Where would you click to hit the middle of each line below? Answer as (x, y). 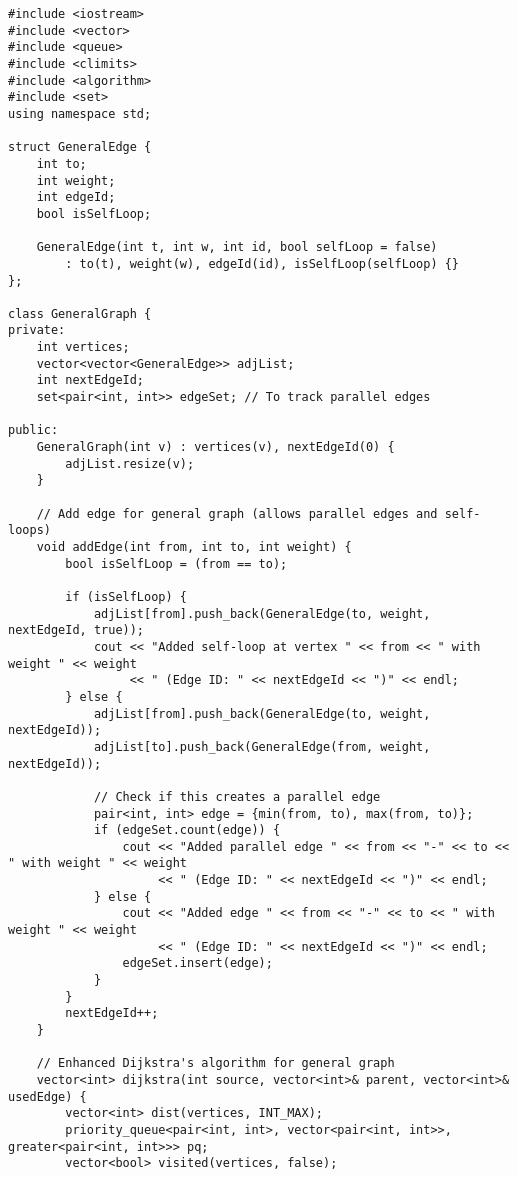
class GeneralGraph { (80, 313)
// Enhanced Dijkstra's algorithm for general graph (215, 1063)
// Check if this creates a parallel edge (237, 796)
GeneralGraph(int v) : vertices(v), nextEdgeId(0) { (215, 447)
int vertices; (83, 347)
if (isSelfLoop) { (126, 596)
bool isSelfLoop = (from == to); (176, 563)
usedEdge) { (47, 1096)
